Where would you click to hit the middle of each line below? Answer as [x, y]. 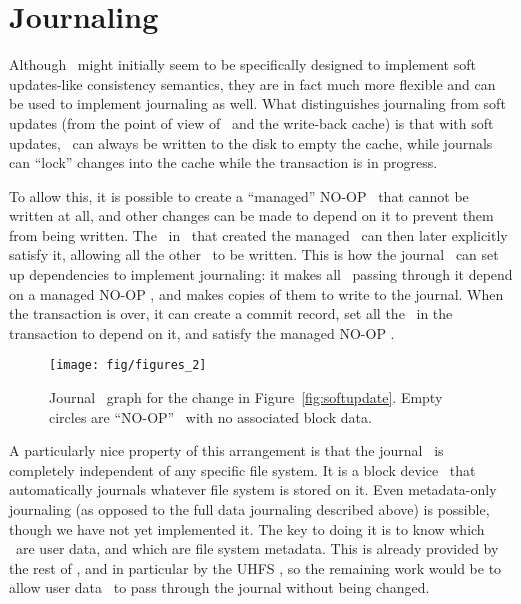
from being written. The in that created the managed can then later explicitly [258, 234]
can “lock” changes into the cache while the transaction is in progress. [223, 162]
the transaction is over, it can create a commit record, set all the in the [231, 313]
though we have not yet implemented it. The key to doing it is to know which [247, 528]
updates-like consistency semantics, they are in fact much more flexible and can [252, 83]
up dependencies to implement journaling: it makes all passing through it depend [261, 274]
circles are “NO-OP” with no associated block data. [210, 416]
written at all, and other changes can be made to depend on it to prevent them [251, 215]
